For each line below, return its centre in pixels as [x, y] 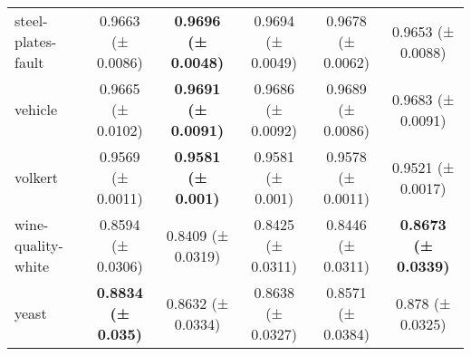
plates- [36, 41]
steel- [31, 20]
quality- [39, 245]
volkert [37, 177]
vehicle [36, 109]
